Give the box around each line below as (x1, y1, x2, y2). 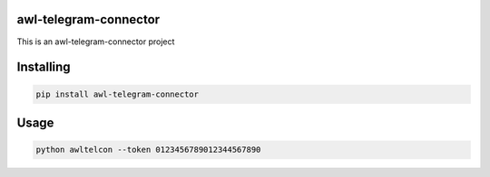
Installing (16, 60, 72, 75)
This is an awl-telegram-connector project (16, 36, 175, 47)
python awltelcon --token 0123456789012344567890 (35, 144, 261, 155)
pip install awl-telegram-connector (35, 88, 200, 99)
